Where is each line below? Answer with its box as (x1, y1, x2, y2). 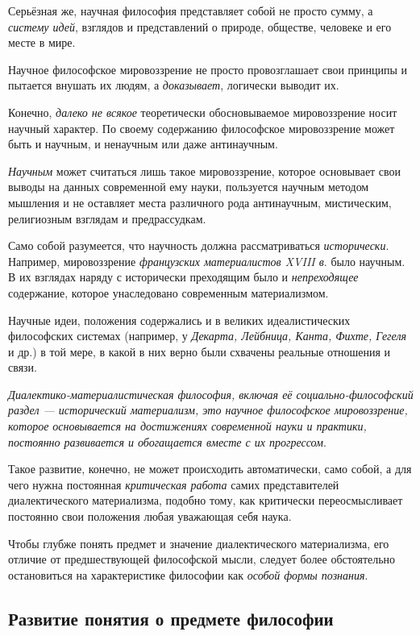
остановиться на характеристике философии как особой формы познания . (8, 566, 368, 583)
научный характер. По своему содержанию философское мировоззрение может (8, 119, 395, 136)
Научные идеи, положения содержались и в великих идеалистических (8, 311, 351, 328)
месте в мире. (8, 34, 76, 51)
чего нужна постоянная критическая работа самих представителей (8, 476, 339, 493)
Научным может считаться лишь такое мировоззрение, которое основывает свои (8, 162, 401, 179)
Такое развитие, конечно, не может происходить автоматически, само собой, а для (8, 460, 412, 477)
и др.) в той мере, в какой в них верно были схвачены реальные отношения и (8, 343, 391, 360)
